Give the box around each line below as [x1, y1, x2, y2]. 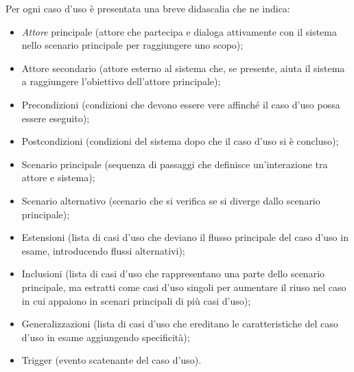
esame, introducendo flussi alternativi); [21, 243, 185, 257]
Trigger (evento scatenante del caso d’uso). [21, 353, 202, 367]
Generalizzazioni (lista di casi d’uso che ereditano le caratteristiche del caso [21, 316, 338, 331]
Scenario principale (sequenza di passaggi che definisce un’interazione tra [21, 156, 328, 171]
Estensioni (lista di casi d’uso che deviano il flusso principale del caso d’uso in [21, 230, 349, 244]
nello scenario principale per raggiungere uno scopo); [21, 38, 244, 52]
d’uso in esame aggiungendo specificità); [21, 329, 190, 344]
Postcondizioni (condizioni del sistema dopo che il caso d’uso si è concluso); [21, 134, 339, 148]
